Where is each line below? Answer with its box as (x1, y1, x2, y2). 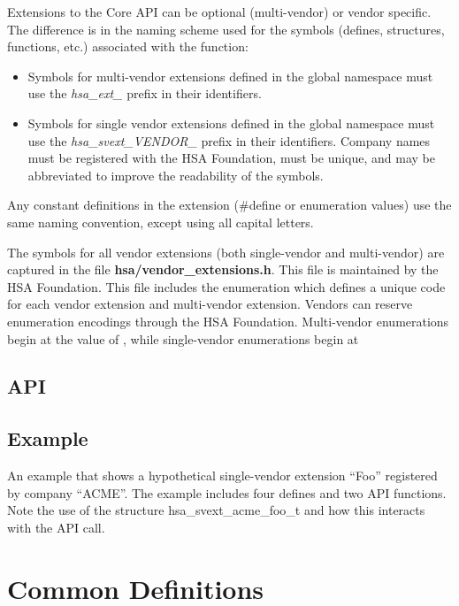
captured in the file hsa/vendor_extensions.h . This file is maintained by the (7, 260, 439, 279)
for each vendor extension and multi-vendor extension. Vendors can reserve (7, 295, 413, 313)
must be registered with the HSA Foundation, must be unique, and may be (27, 149, 435, 167)
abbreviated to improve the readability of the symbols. (27, 165, 324, 184)
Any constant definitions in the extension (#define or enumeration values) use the (7, 196, 452, 214)
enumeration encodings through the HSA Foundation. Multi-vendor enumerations (7, 311, 449, 330)
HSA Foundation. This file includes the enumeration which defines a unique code (7, 277, 446, 295)
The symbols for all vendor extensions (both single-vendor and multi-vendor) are (7, 242, 445, 261)
